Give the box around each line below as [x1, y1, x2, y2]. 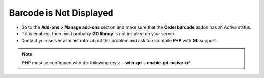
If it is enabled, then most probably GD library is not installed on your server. [21, 31, 176, 36]
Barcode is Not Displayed [9, 7, 113, 18]
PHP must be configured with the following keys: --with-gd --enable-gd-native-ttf [22, 60, 190, 66]
